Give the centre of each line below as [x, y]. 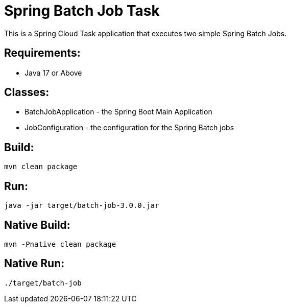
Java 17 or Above [53, 73]
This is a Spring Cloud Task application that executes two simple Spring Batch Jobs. [146, 33]
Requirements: [42, 53]
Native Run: [34, 264]
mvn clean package [41, 167]
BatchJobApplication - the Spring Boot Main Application [118, 112]
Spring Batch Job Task [82, 11]
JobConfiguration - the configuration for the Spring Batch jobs [129, 128]
